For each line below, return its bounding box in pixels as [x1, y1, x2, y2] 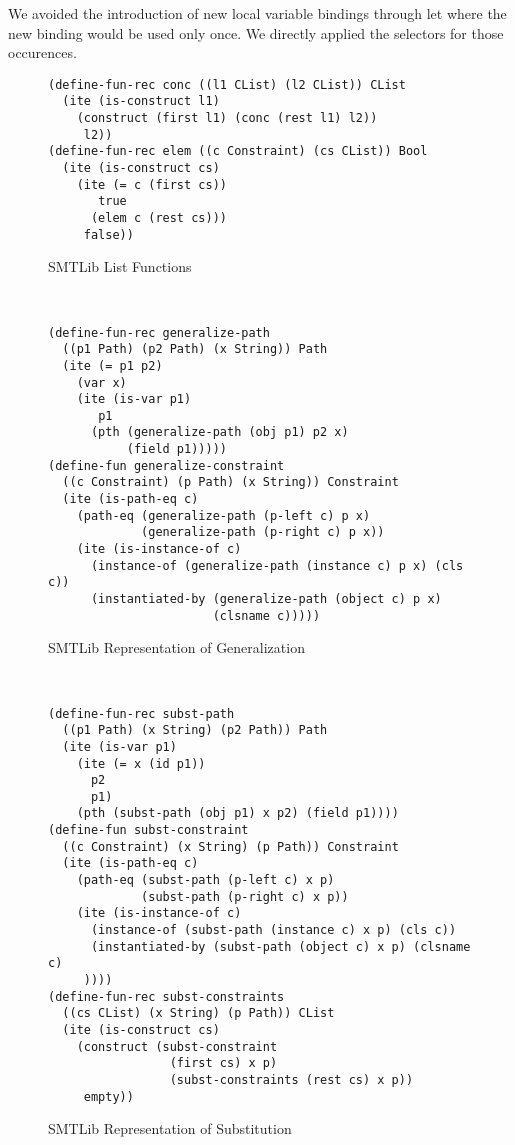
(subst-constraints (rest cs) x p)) [169, 1072, 414, 1087]
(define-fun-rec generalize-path [48, 325, 270, 340]
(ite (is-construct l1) [62, 94, 220, 109]
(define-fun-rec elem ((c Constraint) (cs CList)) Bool [48, 144, 428, 159]
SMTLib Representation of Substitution [48, 1118, 292, 1139]
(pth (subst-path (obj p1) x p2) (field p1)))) [76, 806, 399, 821]
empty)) [83, 1089, 134, 1104]
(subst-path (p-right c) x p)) [141, 889, 349, 904]
